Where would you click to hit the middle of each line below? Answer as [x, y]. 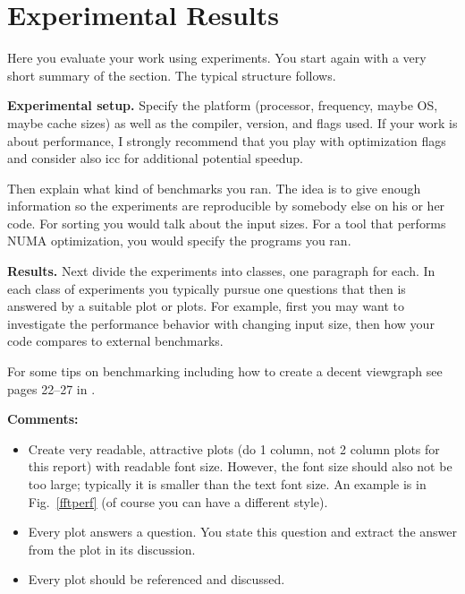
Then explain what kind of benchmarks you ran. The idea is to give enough [214, 188]
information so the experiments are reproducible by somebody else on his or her [226, 206]
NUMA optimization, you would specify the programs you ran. [179, 241]
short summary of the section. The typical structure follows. [172, 75]
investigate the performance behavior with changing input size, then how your [221, 323]
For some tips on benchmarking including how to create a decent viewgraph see [225, 371]
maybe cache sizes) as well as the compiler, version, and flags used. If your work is [232, 122]
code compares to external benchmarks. [115, 341]
